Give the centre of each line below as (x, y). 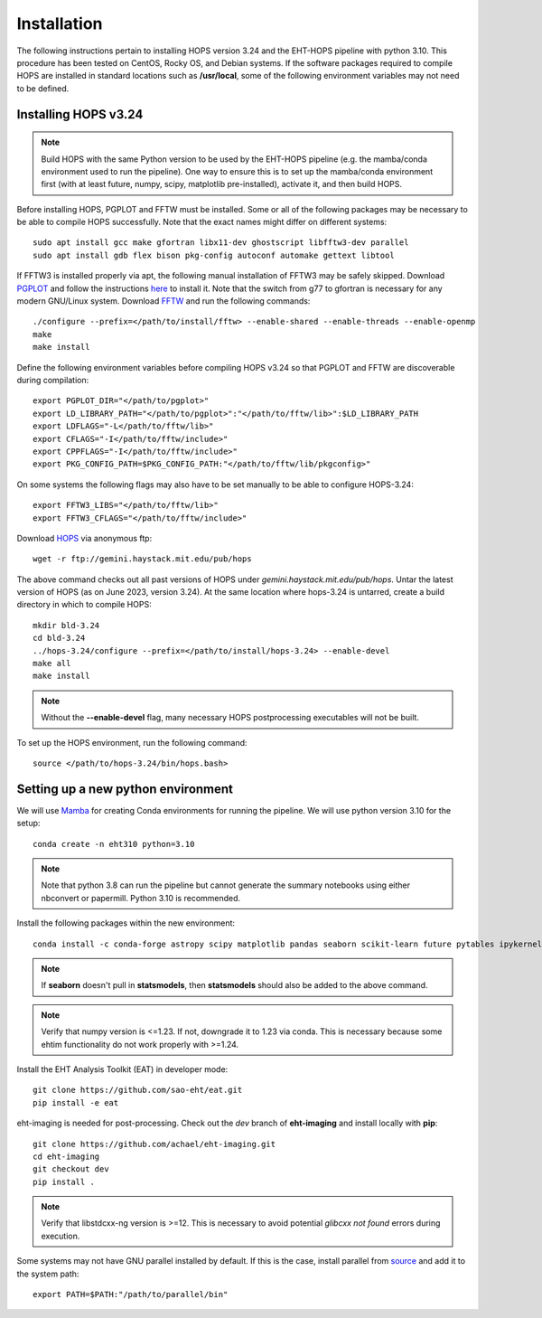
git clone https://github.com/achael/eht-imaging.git (154, 1144)
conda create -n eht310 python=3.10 (114, 844)
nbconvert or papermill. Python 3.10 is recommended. (141, 898)
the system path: (48, 1274)
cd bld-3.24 (59, 638)
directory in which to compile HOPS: (84, 605)
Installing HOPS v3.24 (80, 114)
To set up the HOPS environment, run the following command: (132, 742)
